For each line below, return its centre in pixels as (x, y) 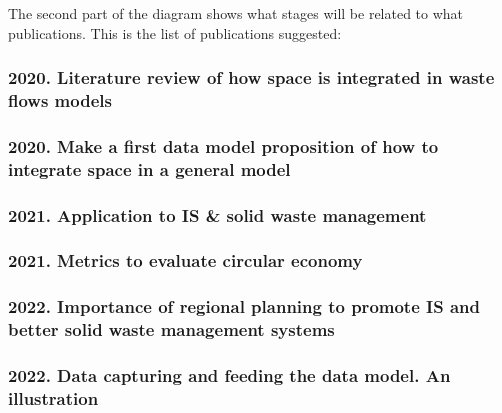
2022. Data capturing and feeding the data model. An (229, 375)
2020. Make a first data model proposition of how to (223, 145)
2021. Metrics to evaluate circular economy (185, 260)
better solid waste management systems (171, 329)
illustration (53, 398)
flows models (60, 100)
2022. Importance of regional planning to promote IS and (244, 306)
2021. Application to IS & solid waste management (217, 214)
